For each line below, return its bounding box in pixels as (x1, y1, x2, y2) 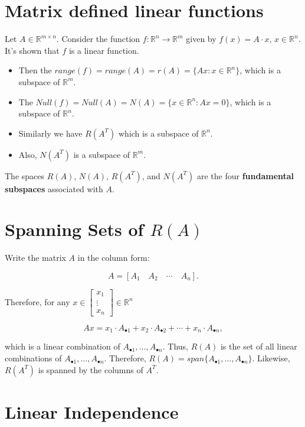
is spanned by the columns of (38, 363, 143, 376)
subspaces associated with (5, 182, 103, 195)
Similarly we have (18, 127, 83, 139)
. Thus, (162, 340, 189, 352)
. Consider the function (56, 33, 140, 45)
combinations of (5, 352, 62, 364)
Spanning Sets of (5, 217, 144, 241)
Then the (18, 64, 52, 76)
